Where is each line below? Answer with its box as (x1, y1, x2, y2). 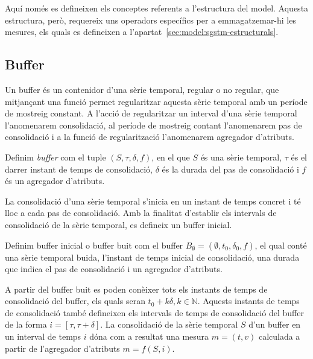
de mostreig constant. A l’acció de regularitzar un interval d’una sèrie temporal (5, 107, 297, 119)
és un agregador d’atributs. (5, 174, 105, 187)
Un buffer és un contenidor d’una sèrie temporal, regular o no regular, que (5, 83, 279, 95)
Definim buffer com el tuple (5, 150, 106, 163)
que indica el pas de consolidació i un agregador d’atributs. (5, 262, 223, 275)
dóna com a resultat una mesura (89, 330, 209, 343)
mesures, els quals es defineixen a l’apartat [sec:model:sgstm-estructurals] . (5, 25, 279, 38)
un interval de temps (5, 330, 81, 343)
